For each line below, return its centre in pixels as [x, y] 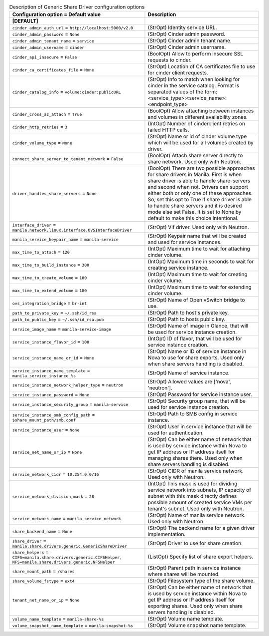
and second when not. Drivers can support [198, 187]
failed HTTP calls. [168, 130]
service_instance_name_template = [51, 370]
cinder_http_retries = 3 [40, 127]
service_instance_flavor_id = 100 [51, 342]
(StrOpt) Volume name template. [186, 619]
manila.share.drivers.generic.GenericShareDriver [69, 546]
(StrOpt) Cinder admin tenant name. [190, 41]
